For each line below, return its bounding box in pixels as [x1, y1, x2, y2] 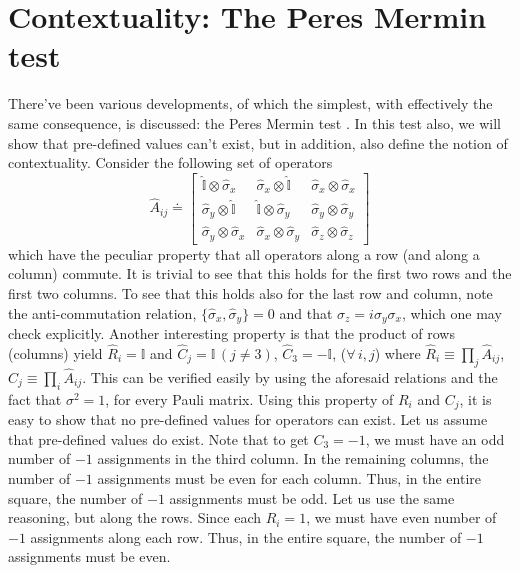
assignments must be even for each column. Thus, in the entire [97, 467, 481, 488]
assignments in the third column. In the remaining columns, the [97, 448, 489, 469]
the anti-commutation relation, [8, 302, 197, 323]
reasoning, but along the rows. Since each [8, 507, 262, 528]
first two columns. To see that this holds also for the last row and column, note [8, 283, 493, 303]
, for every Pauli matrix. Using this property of [105, 388, 394, 409]
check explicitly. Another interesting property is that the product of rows [8, 323, 455, 344]
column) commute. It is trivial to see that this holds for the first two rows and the [8, 263, 512, 284]
